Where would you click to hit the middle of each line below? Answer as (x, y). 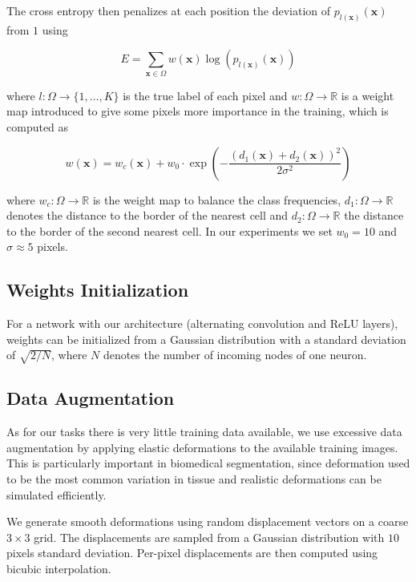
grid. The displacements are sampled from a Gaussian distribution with (209, 537)
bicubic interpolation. (59, 569)
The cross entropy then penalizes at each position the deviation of (169, 10)
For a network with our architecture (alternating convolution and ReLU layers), (202, 323)
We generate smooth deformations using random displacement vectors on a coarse (208, 521)
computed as (38, 126)
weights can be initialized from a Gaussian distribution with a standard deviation (206, 339)
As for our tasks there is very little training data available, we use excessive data (204, 432)
